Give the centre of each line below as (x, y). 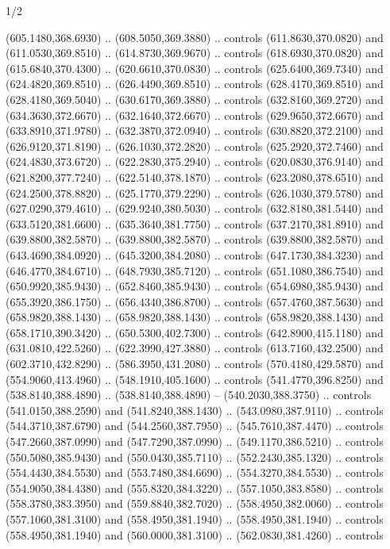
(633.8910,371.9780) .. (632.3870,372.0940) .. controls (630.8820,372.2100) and (195, 131)
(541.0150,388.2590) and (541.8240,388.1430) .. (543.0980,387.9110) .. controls (195, 410)
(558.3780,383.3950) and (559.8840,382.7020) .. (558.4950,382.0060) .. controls (195, 503)
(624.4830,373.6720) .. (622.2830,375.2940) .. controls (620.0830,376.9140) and (195, 161)
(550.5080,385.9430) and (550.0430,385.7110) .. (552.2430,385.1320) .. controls (195, 457)
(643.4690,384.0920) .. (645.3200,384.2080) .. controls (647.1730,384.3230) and (195, 254)
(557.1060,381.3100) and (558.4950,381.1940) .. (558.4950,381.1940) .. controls (195, 519)
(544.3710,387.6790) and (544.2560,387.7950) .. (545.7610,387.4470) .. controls (195, 426)
